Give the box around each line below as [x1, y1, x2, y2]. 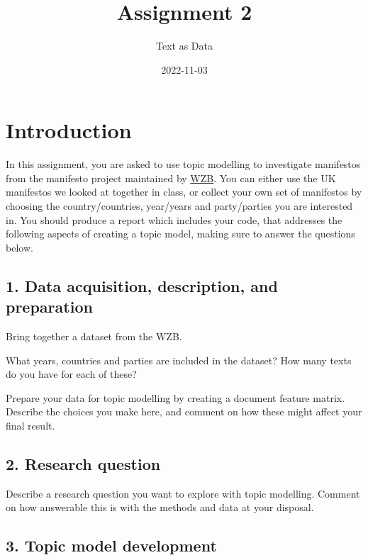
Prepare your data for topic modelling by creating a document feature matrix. [6, 390, 345, 405]
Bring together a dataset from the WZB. [6, 329, 182, 343]
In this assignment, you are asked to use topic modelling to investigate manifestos [6, 157, 361, 172]
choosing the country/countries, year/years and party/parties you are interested [6, 198, 353, 213]
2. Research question [6, 452, 161, 474]
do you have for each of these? [6, 366, 137, 381]
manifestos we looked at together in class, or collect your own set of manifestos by [6, 184, 362, 199]
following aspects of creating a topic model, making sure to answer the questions [6, 226, 355, 241]
